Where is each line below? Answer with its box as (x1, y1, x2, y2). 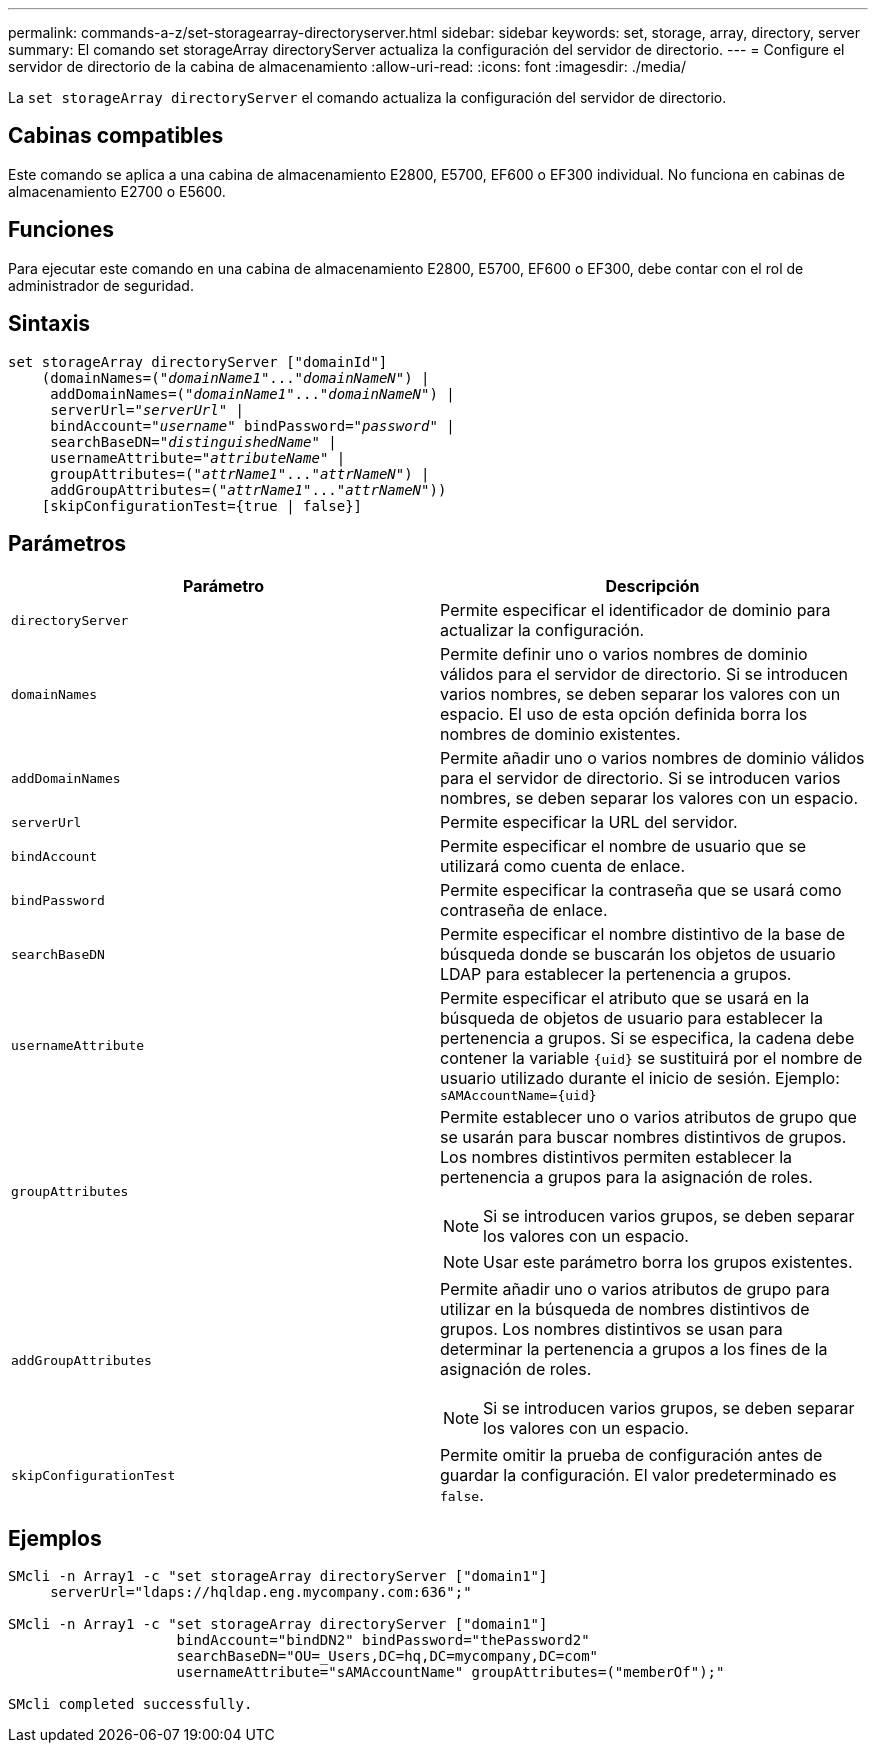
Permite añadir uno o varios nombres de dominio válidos (440, 748, 865, 769)
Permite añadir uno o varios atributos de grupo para (440, 1279, 830, 1300)
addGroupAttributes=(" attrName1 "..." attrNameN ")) (50, 481, 447, 498)
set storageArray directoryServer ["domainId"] (8, 353, 388, 370)
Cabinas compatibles (8, 123, 224, 149)
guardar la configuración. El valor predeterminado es (440, 1465, 837, 1486)
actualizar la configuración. (440, 620, 645, 641)
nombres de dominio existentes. (440, 724, 681, 745)
